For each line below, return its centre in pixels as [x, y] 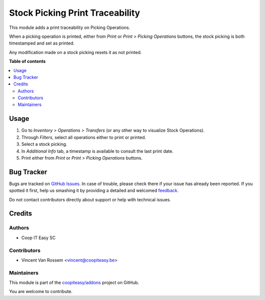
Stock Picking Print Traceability [75, 13]
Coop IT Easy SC [39, 238]
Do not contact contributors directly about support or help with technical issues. [90, 199]
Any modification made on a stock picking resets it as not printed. [75, 52]
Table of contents [27, 61]
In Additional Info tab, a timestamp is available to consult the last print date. [97, 151]
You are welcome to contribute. [41, 292]
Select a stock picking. [44, 144]
